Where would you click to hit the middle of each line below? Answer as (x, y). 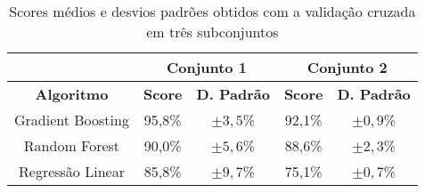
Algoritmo (72, 94)
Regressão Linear (72, 171)
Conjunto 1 (206, 67)
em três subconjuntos (212, 32)
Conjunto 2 (347, 67)
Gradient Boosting (72, 120)
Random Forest (72, 145)
